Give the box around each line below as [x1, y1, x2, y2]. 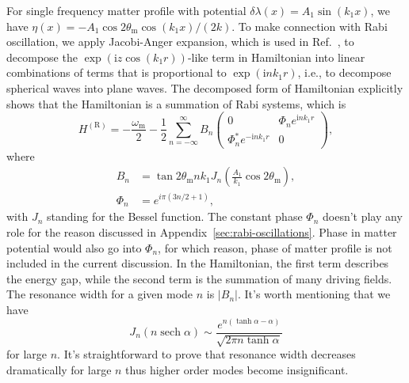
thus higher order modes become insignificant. [125, 361, 349, 377]
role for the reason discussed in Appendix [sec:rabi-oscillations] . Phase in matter [6, 223, 397, 240]
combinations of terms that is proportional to [6, 64, 227, 81]
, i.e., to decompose [297, 64, 392, 81]
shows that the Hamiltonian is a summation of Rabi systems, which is [6, 95, 346, 112]
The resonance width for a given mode [6, 286, 193, 302]
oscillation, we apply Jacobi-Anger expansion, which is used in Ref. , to [6, 33, 354, 50]
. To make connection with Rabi [231, 17, 388, 34]
